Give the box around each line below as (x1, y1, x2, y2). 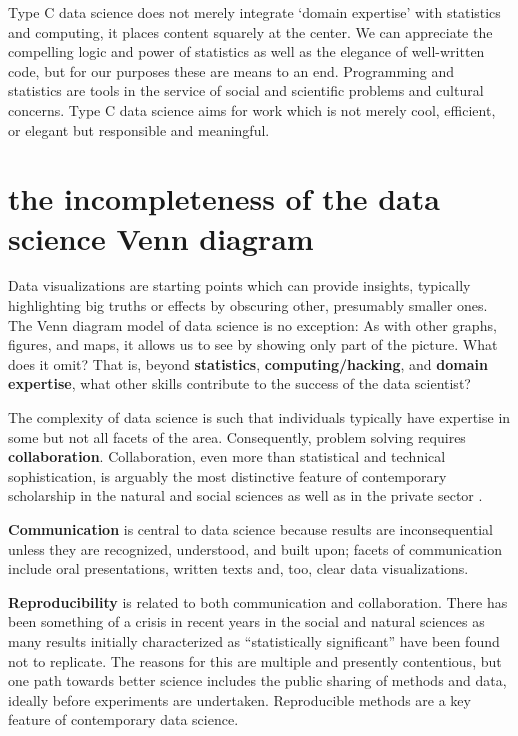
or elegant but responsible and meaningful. (8, 119, 270, 140)
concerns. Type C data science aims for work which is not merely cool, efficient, (8, 99, 496, 120)
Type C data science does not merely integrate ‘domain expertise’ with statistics (8, 2, 501, 22)
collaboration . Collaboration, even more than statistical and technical (8, 446, 446, 467)
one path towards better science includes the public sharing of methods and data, (8, 670, 507, 691)
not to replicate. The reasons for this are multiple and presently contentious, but (8, 650, 502, 671)
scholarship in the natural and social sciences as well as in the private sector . (8, 485, 483, 506)
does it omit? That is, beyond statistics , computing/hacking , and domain (8, 353, 488, 374)
